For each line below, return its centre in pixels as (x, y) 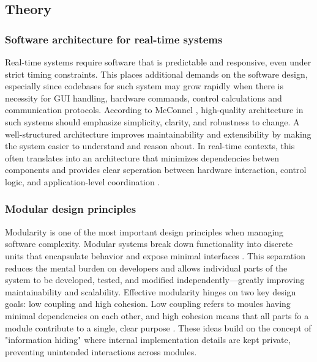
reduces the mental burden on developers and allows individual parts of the (146, 268)
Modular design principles (71, 209)
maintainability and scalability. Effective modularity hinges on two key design (151, 291)
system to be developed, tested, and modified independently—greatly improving (155, 280)
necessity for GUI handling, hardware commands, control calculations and (144, 98)
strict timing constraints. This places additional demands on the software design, (156, 74)
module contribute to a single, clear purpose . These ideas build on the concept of (158, 327)
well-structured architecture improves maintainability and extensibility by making (158, 134)
